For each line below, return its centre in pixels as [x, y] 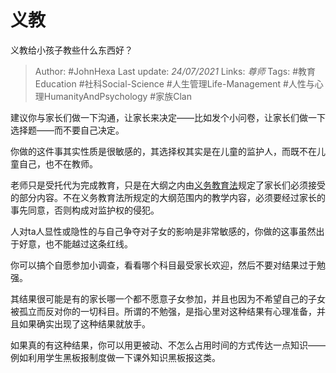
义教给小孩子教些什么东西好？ [71, 50]
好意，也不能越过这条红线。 [75, 243]
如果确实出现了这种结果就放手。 [84, 323]
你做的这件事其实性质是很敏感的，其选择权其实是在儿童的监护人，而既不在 [163, 151]
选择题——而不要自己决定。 [67, 130]
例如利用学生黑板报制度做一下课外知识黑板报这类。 [115, 357]
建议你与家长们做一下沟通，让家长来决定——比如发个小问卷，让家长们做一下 [168, 117]
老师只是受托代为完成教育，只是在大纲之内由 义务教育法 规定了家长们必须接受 [168, 185]
